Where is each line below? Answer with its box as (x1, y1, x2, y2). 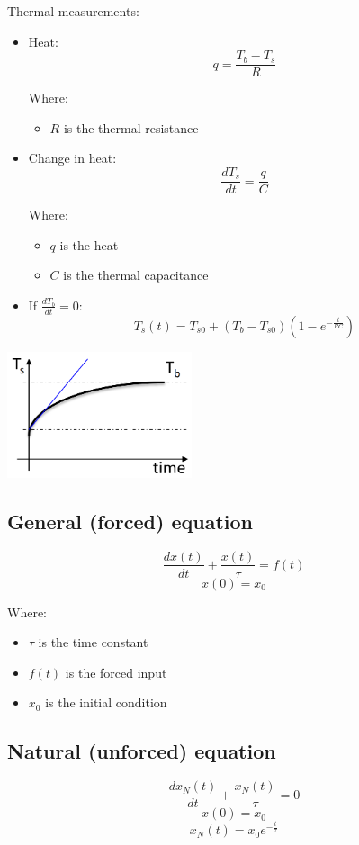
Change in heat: (28, 148, 117, 167)
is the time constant (38, 633, 148, 652)
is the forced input (65, 662, 167, 681)
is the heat (59, 235, 119, 254)
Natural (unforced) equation (7, 737, 276, 765)
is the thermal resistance (63, 118, 199, 137)
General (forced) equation (7, 507, 253, 535)
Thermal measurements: (7, 2, 139, 20)
